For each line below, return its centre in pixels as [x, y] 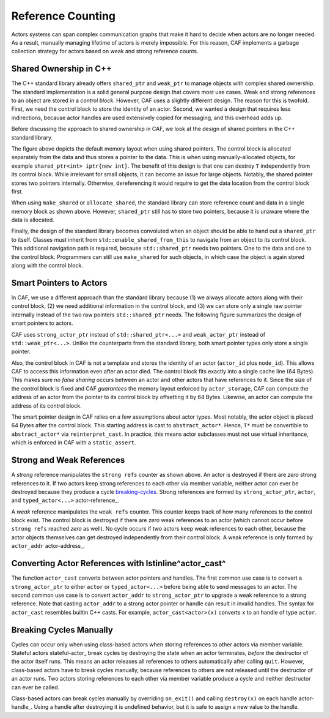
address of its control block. [46, 406]
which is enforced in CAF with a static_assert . [74, 443]
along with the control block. [47, 266]
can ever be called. [35, 687]
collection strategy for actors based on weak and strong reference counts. [105, 51]
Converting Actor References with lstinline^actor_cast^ [119, 563]
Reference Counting [64, 16]
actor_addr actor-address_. [48, 546]
